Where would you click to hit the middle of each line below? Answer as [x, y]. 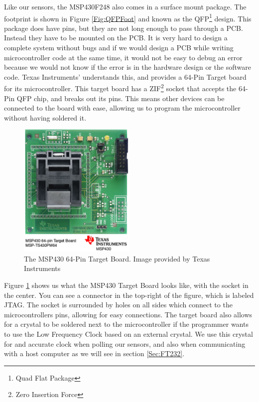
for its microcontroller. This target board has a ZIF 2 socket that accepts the [120, 88]
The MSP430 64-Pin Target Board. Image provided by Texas [117, 258]
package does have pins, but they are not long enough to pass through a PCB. [124, 28]
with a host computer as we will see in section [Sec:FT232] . [94, 353]
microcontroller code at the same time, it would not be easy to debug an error [123, 57]
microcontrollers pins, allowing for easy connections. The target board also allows [128, 314]
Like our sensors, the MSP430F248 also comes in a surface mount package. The [125, 6]
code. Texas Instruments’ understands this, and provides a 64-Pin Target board [125, 76]
